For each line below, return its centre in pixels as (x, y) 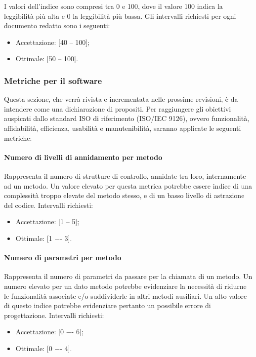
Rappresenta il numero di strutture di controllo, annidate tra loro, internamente (125, 176)
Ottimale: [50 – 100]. (47, 59)
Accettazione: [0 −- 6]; (49, 332)
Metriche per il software (53, 80)
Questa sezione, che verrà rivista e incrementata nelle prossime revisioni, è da (121, 99)
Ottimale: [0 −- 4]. (44, 348)
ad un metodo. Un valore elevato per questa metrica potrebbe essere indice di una (128, 185)
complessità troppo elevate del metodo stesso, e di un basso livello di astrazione (124, 195)
